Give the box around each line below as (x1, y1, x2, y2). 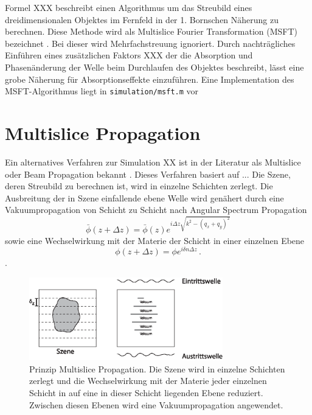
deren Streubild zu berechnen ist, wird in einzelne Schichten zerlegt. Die (5, 180, 273, 192)
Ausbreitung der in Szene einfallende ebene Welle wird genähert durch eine (5, 191, 284, 204)
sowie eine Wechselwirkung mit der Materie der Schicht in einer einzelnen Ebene (5, 234, 305, 246)
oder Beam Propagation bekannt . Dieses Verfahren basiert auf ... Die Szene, (5, 167, 291, 180)
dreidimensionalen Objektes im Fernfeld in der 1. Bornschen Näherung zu (5, 13, 279, 26)
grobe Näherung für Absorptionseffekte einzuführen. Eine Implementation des (5, 72, 294, 85)
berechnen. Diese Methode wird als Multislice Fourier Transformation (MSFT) (5, 25, 298, 38)
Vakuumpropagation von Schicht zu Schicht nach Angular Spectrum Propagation (5, 203, 307, 216)
